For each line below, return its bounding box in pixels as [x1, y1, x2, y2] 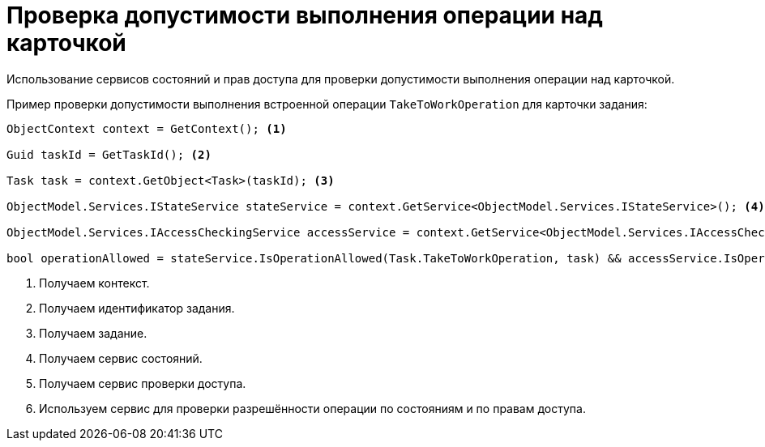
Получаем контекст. [39, 275, 150, 290]
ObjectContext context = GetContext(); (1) [6, 121, 287, 135]
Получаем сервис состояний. [39, 351, 203, 365]
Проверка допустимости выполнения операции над [6, 2, 603, 29]
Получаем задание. [39, 326, 147, 340]
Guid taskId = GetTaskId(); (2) [6, 147, 212, 161]
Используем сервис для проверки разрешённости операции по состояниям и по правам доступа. [39, 401, 586, 415]
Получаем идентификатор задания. [39, 300, 235, 315]
